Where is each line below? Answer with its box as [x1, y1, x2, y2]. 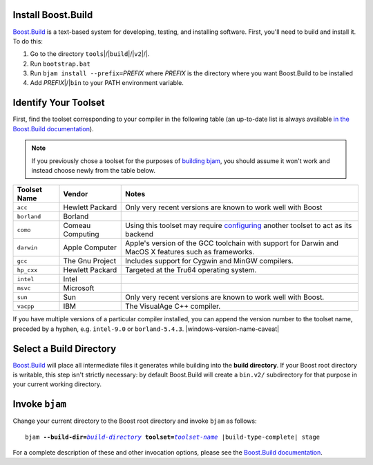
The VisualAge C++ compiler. [124, 301, 221, 311]
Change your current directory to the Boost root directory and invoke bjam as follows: [12, 417, 257, 425]
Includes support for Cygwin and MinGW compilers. [124, 256, 294, 266]
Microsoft [63, 283, 95, 293]
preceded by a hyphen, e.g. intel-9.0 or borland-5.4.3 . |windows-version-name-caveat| [12, 325, 280, 333]
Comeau [63, 221, 91, 231]
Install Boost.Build [12, 9, 93, 21]
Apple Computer [63, 243, 117, 252]
